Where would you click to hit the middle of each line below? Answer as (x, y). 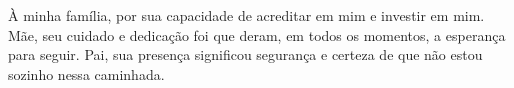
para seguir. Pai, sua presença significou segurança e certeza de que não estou (245, 54)
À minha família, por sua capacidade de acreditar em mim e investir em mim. (246, 15)
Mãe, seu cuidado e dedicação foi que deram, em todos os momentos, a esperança (257, 34)
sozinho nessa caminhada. (86, 73)
